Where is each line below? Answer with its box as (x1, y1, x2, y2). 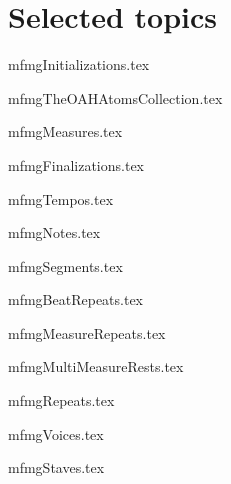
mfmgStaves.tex (8, 457, 105, 478)
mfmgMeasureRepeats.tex (8, 322, 166, 343)
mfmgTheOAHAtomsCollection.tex (8, 87, 223, 108)
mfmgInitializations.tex (8, 54, 150, 75)
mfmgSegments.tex (8, 255, 123, 276)
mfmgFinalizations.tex (8, 154, 145, 175)
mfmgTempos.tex (8, 188, 114, 209)
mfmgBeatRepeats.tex (8, 289, 144, 310)
